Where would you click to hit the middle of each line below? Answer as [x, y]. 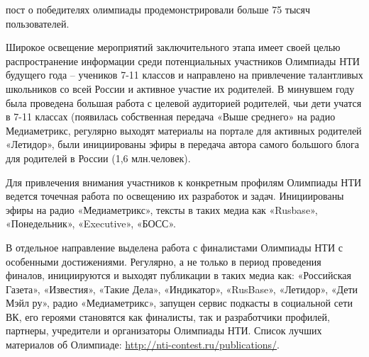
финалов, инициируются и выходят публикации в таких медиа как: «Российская [178, 275]
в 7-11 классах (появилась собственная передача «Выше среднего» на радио [171, 117]
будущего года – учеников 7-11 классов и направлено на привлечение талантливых [184, 75]
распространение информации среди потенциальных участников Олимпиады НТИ [183, 61]
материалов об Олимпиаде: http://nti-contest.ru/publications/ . [143, 345]
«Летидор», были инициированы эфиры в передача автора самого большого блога [183, 144]
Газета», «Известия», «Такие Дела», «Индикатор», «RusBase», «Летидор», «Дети [182, 289]
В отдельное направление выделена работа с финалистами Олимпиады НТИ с [174, 247]
